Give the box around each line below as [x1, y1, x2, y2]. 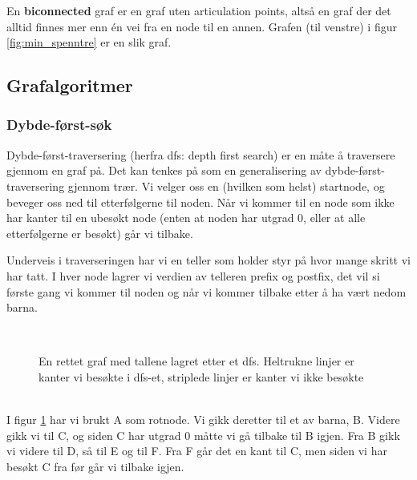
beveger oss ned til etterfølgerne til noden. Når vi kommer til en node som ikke [6, 193, 395, 210]
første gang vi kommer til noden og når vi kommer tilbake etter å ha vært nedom [6, 283, 407, 300]
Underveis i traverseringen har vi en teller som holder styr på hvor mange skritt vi [6, 252, 411, 268]
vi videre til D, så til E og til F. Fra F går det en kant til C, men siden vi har [6, 442, 387, 459]
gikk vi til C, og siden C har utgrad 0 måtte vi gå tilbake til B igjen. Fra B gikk [6, 426, 400, 443]
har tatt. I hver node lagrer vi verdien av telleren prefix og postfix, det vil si [6, 267, 380, 284]
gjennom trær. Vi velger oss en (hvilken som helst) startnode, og [67, 177, 385, 194]
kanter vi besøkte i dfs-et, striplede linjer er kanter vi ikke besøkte [38, 368, 364, 385]
